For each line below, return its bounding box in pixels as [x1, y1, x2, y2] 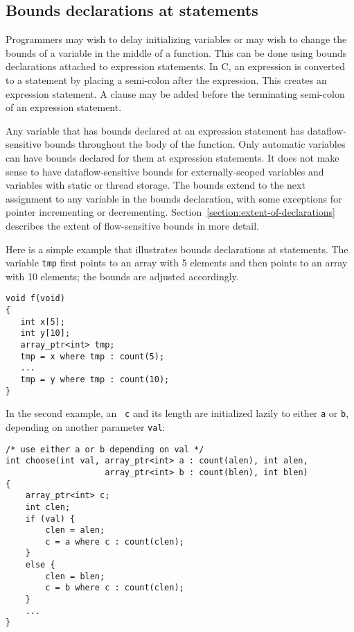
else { [25, 560, 55, 570]
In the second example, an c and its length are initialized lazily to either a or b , [6, 406, 349, 420]
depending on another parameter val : [6, 419, 166, 434]
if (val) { [25, 513, 76, 524]
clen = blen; [45, 571, 105, 581]
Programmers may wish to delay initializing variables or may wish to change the [6, 32, 347, 46]
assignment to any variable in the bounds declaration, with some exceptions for [6, 191, 342, 205]
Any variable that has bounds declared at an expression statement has [6, 123, 305, 137]
